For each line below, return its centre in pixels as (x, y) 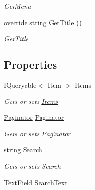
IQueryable (20, 84)
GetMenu (18, 6)
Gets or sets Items (31, 101)
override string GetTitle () (43, 22)
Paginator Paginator (34, 117)
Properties (31, 65)
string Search (23, 150)
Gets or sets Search (32, 166)
